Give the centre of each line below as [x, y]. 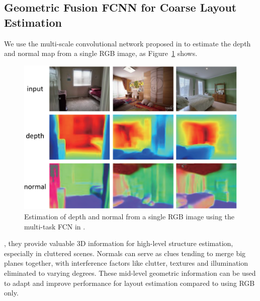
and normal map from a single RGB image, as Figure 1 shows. [101, 53]
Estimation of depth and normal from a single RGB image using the [129, 217]
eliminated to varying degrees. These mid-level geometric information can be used [130, 273]
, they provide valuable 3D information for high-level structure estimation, [119, 243]
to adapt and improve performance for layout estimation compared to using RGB [129, 283]
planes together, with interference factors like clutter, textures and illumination [126, 263]
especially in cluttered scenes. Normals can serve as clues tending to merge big [125, 253]
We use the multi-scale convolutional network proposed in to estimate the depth [127, 43]
